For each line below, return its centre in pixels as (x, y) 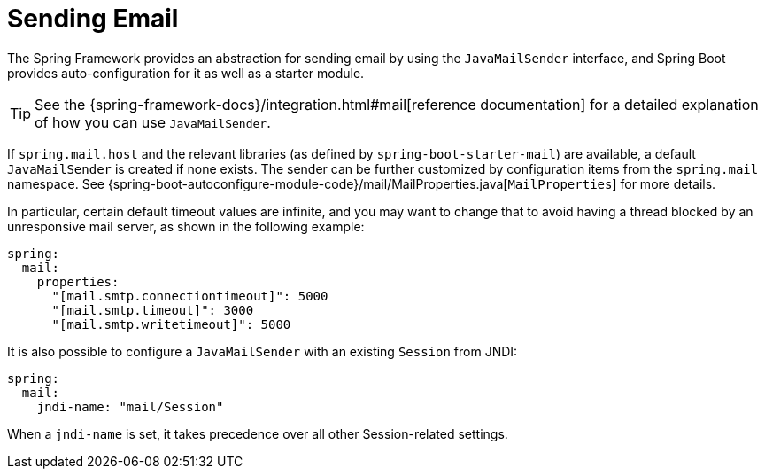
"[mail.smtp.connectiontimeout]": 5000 (190, 296)
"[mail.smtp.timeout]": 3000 (153, 310)
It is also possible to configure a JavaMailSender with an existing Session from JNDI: (263, 351)
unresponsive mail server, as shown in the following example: (186, 226)
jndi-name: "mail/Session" (130, 406)
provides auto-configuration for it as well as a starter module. (186, 73)
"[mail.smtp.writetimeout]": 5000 (171, 324)
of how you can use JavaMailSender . (153, 122)
